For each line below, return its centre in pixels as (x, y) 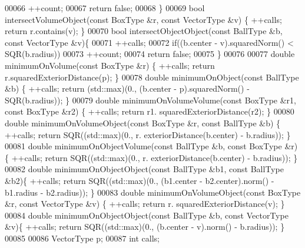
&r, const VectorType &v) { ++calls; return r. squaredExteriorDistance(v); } (145, 204)
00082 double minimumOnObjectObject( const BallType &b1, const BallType (144, 169)
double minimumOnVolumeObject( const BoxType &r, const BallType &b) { (143, 123)
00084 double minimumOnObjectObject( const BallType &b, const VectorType (147, 215)
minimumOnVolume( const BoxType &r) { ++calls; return (110, 65)
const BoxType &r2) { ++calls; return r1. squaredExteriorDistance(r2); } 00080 (150, 111)
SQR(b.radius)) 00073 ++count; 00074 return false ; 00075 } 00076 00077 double (150, 54)
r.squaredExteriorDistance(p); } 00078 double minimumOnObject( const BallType (152, 77)
